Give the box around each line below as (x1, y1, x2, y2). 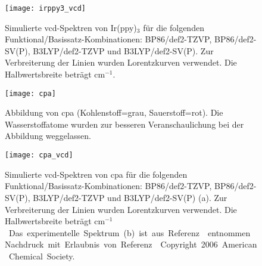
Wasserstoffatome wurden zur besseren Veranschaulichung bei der (5, 117, 244, 130)
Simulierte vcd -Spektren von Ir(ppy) (5, 21, 137, 33)
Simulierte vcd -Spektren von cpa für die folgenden (5, 168, 188, 180)
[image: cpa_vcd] (5, 151, 73, 160)
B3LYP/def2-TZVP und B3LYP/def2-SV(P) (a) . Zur (33, 191, 227, 203)
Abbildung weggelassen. (5, 129, 91, 142)
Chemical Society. (8, 249, 75, 262)
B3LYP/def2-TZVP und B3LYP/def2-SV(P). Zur (33, 44, 214, 57)
